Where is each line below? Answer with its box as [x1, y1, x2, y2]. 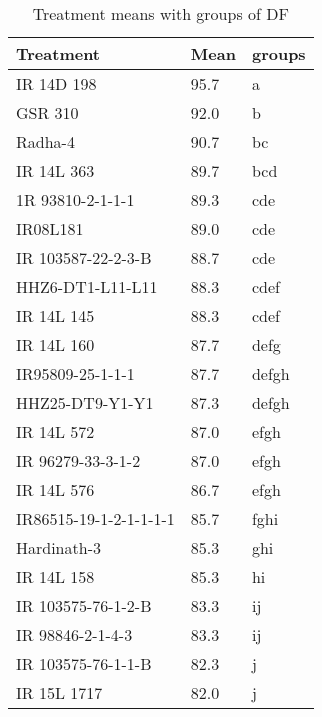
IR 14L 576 [16, 478, 95, 501]
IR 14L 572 [16, 420, 95, 443]
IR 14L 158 [16, 565, 95, 588]
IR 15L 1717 [16, 681, 103, 704]
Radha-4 [16, 130, 75, 153]
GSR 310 [16, 101, 79, 124]
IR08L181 [16, 217, 84, 240]
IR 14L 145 [16, 304, 95, 327]
